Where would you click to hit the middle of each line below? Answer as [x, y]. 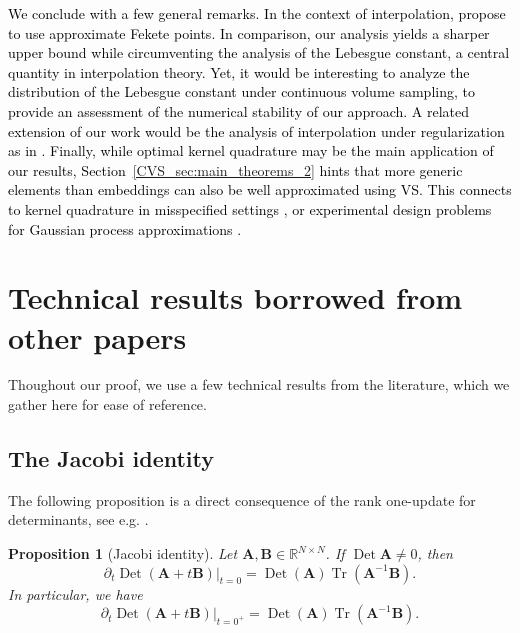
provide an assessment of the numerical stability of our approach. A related [239, 110]
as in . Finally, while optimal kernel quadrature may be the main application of [251, 150]
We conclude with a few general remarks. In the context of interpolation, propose [257, 13]
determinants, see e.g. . [78, 519]
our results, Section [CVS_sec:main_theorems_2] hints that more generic [235, 169]
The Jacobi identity [111, 458]
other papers [97, 336]
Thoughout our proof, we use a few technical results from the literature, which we [259, 384]
